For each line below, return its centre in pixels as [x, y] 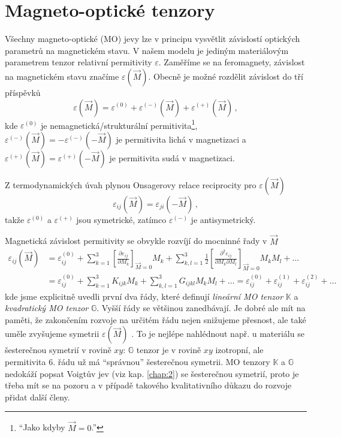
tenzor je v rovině [169, 350]
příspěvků [23, 92]
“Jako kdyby [42, 427]
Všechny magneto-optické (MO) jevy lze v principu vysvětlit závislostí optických [153, 39]
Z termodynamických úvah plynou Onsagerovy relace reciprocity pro [131, 184]
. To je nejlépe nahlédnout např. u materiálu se [218, 334]
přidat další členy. [37, 397]
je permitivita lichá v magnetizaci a [181, 139]
